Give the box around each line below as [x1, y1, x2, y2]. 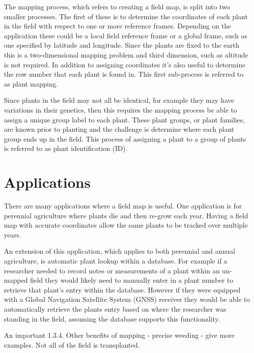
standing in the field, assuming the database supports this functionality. [4, 313, 220, 324]
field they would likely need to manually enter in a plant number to [30, 275, 233, 285]
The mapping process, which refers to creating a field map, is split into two [4, 1, 230, 11]
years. [4, 229, 22, 239]
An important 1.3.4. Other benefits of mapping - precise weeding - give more [4, 330, 235, 340]
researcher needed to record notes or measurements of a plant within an [4, 265, 220, 275]
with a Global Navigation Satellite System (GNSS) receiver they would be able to [4, 294, 250, 304]
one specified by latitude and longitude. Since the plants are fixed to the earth [4, 40, 239, 50]
